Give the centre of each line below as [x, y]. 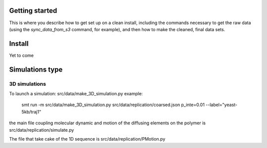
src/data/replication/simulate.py [42, 130]
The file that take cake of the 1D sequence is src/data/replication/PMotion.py [87, 139]
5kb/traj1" [31, 111]
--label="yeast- [221, 105]
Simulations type [36, 69]
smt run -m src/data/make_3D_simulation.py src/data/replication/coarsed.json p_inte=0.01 [113, 105]
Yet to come [22, 55]
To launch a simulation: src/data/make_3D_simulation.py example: [76, 93]
